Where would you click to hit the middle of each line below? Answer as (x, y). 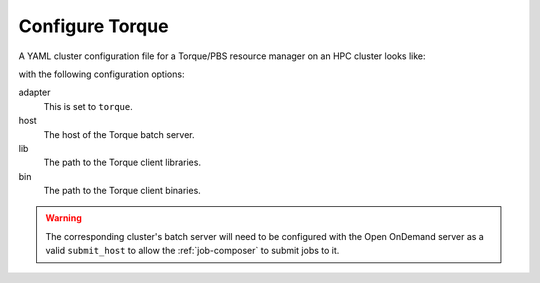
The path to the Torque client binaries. (122, 191)
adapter (34, 92)
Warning (63, 218)
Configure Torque (93, 26)
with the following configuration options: (101, 74)
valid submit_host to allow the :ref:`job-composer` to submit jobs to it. (192, 251)
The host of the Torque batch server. (119, 134)
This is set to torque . (88, 106)
